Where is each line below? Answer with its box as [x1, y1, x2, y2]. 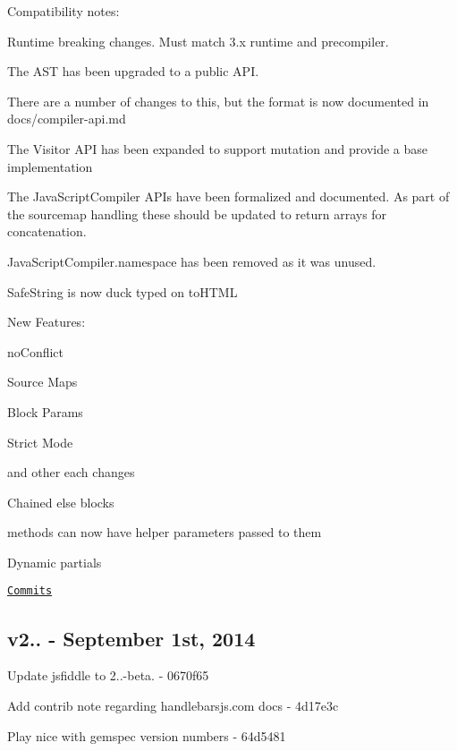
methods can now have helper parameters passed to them [7, 523, 322, 542]
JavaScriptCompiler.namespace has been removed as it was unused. [7, 252, 377, 270]
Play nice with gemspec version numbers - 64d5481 [7, 726, 286, 745]
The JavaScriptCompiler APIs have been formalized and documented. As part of [7, 187, 450, 206]
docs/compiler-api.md [7, 109, 126, 128]
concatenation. [7, 222, 87, 241]
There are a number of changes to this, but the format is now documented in [7, 91, 429, 110]
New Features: [7, 312, 86, 331]
